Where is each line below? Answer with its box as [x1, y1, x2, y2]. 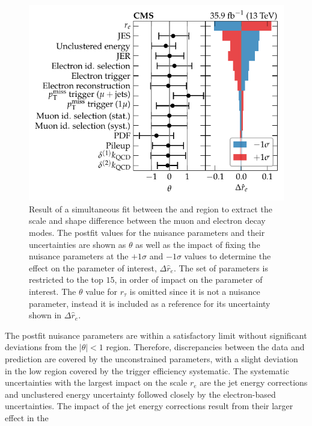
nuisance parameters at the [29, 250, 129, 262]
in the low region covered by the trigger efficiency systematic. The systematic [5, 364, 289, 377]
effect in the [5, 411, 49, 424]
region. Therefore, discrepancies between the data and [106, 341, 305, 353]
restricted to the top [29, 273, 103, 286]
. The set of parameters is [173, 261, 268, 274]
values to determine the [184, 250, 271, 262]
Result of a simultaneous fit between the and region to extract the [29, 202, 272, 215]
